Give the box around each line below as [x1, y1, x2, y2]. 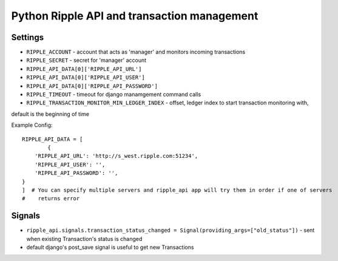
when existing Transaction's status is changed [26, 235, 143, 242]
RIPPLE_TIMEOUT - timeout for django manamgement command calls [26, 91, 201, 98]
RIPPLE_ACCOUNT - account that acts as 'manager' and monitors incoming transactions [26, 49, 246, 56]
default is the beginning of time [11, 110, 89, 118]
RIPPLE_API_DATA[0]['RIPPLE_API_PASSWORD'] [26, 83, 158, 89]
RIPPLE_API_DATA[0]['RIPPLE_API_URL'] [26, 66, 142, 72]
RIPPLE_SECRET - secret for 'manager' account [26, 56, 147, 64]
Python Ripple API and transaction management [11, 9, 259, 22]
